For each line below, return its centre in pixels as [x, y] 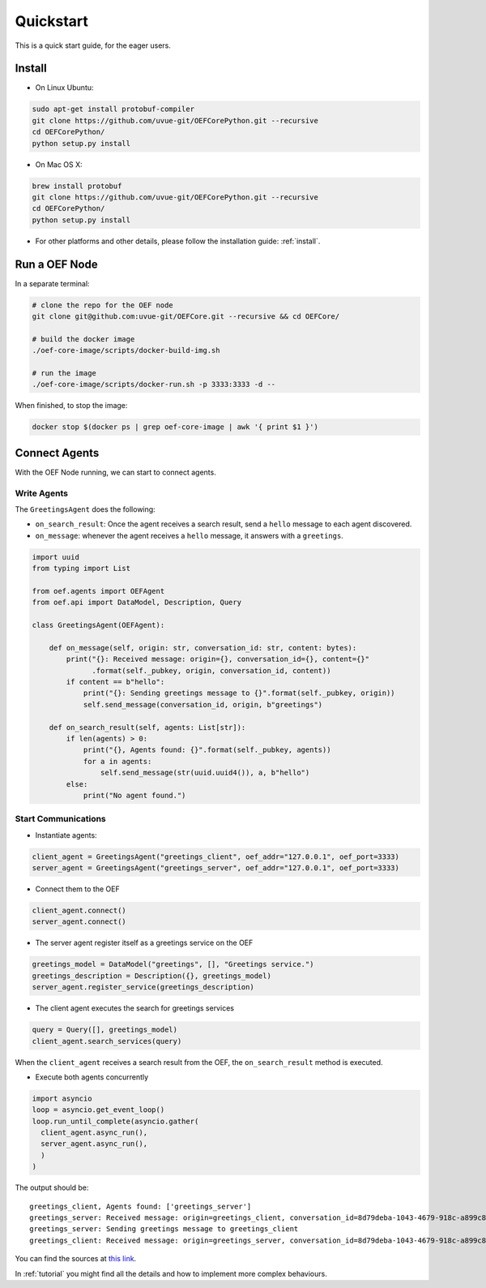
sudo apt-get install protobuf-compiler [113, 109]
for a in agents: [117, 761]
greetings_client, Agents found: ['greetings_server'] [141, 1206]
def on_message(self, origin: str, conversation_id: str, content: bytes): [203, 648]
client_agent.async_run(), [94, 1133]
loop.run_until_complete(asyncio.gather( [115, 1121]
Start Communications [61, 819]
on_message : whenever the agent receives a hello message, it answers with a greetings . [189, 535]
